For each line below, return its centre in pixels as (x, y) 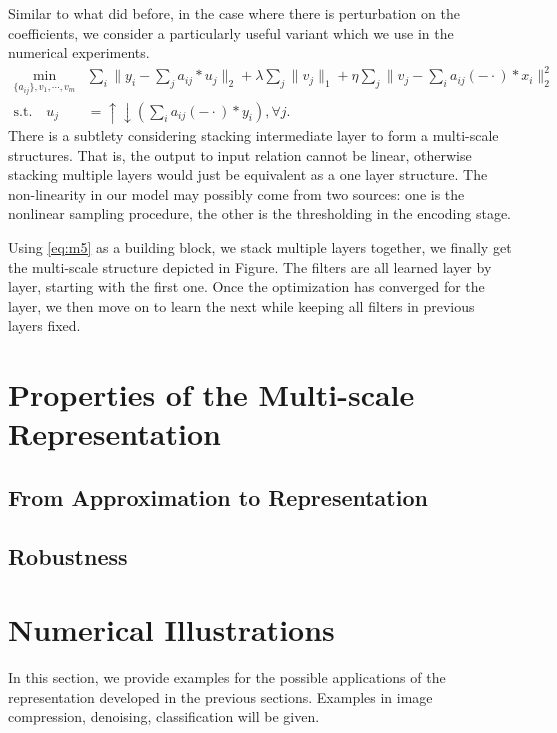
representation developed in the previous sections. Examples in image (220, 696)
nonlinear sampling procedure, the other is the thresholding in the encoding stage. (259, 213)
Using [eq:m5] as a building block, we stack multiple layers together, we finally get (260, 247)
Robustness (68, 555)
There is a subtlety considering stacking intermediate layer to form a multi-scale (253, 135)
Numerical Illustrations (171, 629)
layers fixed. (44, 325)
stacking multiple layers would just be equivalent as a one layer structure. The (248, 174)
